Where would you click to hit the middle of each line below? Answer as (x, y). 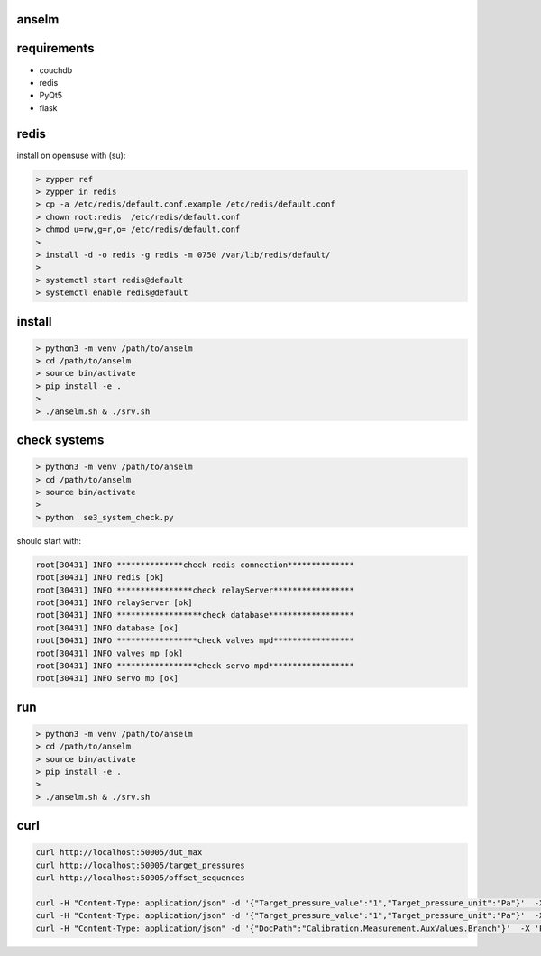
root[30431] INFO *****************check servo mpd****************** (195, 666)
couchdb (56, 70)
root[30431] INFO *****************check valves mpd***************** (195, 641)
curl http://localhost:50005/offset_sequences (140, 878)
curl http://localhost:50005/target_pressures (140, 865)
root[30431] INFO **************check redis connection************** (195, 565)
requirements (55, 48)
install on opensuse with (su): (71, 155)
